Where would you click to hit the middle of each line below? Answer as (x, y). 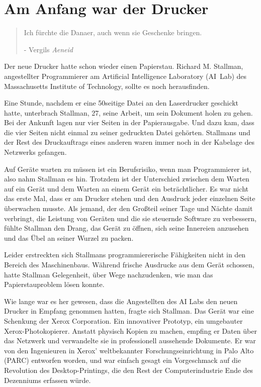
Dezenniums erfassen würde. (48, 380)
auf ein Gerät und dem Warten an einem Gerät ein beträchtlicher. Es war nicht (126, 188)
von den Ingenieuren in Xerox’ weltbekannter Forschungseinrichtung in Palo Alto (129, 350)
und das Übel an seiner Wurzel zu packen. (69, 237)
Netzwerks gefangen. (35, 152)
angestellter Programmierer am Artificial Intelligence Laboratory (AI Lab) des (125, 76)
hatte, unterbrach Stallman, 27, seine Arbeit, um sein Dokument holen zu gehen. (128, 112)
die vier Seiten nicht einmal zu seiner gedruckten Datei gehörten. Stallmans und (127, 132)
